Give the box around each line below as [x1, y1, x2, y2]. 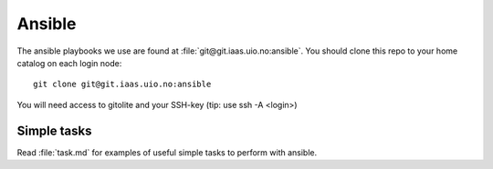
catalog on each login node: [16, 57, 122, 68]
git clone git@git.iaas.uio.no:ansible [33, 79, 212, 90]
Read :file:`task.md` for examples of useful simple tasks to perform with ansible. [16, 146, 318, 158]
